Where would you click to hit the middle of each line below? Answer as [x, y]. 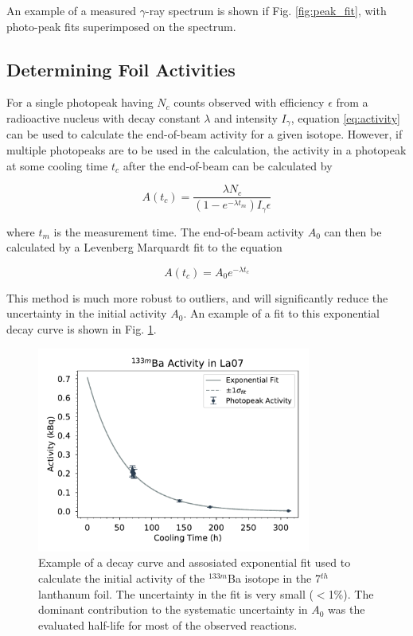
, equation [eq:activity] [345, 117]
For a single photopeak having [80, 102]
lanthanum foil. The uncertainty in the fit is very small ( [176, 593]
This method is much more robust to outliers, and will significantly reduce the [197, 297]
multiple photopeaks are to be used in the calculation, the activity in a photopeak [206, 150]
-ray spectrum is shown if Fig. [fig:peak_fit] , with [266, 10]
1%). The [351, 593]
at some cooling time [57, 165]
